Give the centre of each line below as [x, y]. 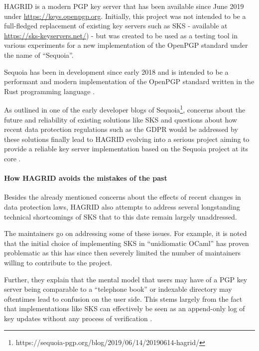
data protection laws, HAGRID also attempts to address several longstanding [122, 206]
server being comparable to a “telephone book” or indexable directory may [118, 289]
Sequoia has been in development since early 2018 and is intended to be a [116, 71]
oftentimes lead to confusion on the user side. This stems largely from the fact [123, 298]
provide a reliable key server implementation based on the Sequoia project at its [126, 149]
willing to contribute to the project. [58, 262]
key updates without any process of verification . [78, 318]
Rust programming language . [49, 91]
